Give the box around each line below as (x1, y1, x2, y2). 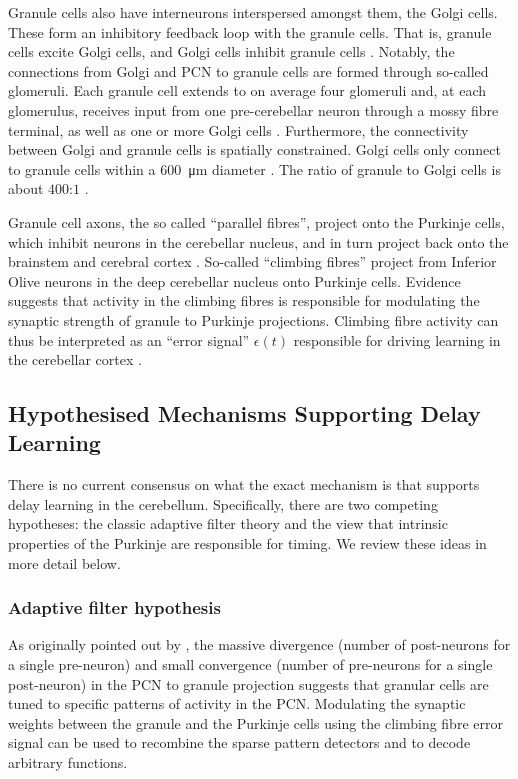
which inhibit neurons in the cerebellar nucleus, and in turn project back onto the (8, 231, 509, 252)
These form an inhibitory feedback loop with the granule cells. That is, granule (8, 21, 492, 42)
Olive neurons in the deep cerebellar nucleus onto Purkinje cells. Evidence (8, 270, 461, 291)
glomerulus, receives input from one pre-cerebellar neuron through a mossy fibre (8, 99, 499, 120)
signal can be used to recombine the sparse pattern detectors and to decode (8, 732, 471, 753)
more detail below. (8, 552, 121, 573)
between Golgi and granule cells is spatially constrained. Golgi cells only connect (8, 139, 501, 160)
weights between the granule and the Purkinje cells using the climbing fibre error (8, 712, 503, 733)
